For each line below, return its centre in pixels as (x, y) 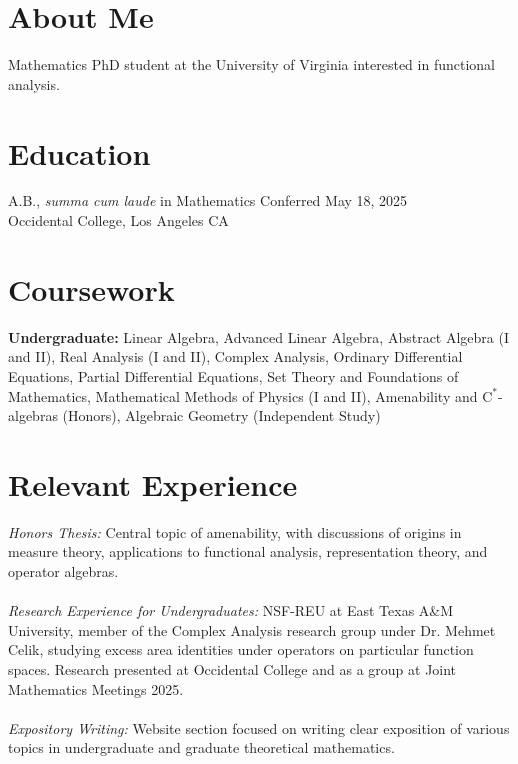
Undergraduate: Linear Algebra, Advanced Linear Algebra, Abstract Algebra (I (259, 336)
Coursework (91, 288)
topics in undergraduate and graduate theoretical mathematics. (201, 747)
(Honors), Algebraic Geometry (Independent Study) (221, 415)
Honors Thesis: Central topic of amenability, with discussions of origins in (235, 531)
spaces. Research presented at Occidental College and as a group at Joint (232, 669)
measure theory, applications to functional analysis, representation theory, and (248, 551)
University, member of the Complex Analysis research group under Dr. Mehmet (252, 629)
